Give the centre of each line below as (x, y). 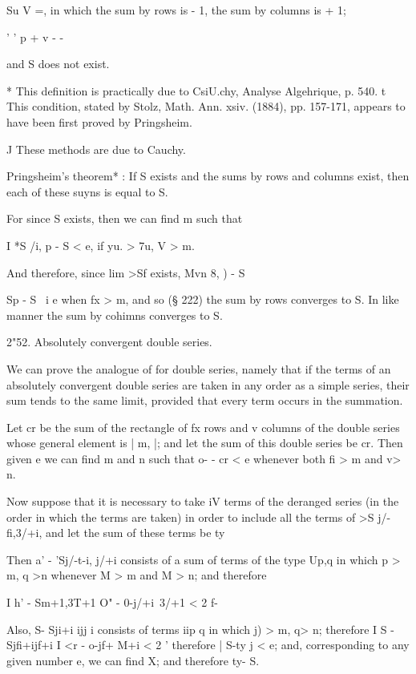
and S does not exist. (58, 64)
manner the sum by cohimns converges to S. (115, 315)
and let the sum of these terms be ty (135, 533)
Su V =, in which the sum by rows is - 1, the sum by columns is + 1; (176, 10)
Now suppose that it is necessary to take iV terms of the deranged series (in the (203, 501)
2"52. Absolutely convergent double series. (109, 342)
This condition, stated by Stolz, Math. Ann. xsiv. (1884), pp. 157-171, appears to (206, 106)
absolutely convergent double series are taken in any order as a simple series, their (208, 384)
